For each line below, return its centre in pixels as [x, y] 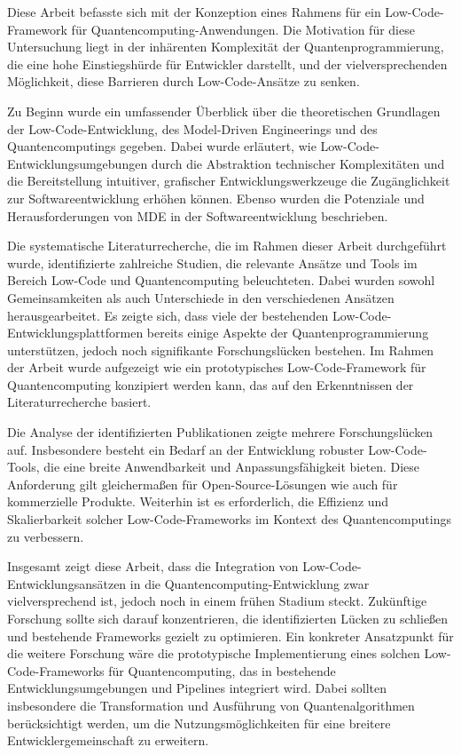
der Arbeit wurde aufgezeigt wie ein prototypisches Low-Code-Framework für [217, 367]
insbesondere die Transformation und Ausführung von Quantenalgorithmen [211, 705]
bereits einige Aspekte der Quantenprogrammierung [288, 333]
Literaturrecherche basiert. [79, 402]
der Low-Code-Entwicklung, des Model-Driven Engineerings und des [192, 128]
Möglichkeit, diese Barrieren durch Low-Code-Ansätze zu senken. [184, 81]
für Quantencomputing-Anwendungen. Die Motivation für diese [243, 29]
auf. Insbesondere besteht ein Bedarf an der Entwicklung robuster [186, 449]
